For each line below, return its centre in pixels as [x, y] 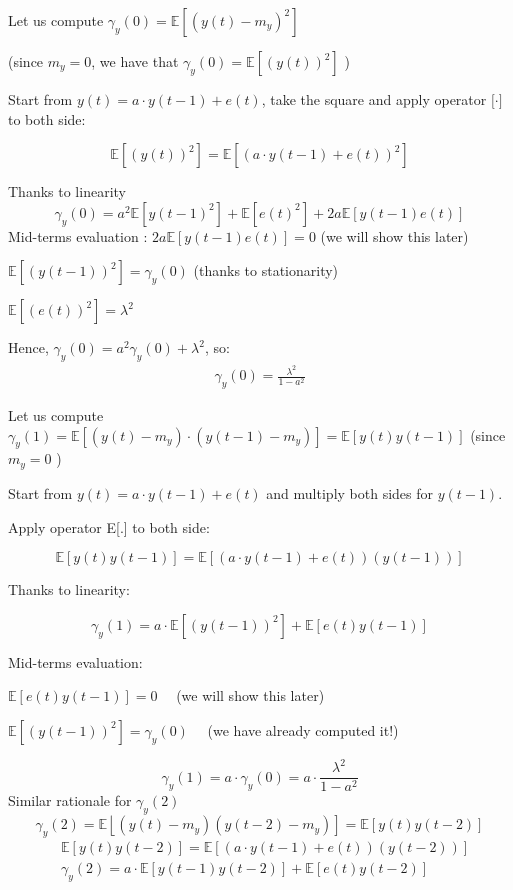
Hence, [28, 347]
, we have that [135, 61]
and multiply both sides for [350, 492]
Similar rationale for [70, 800]
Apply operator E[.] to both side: [109, 526]
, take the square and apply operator [374, 99]
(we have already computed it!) [303, 729]
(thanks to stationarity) [266, 270]
